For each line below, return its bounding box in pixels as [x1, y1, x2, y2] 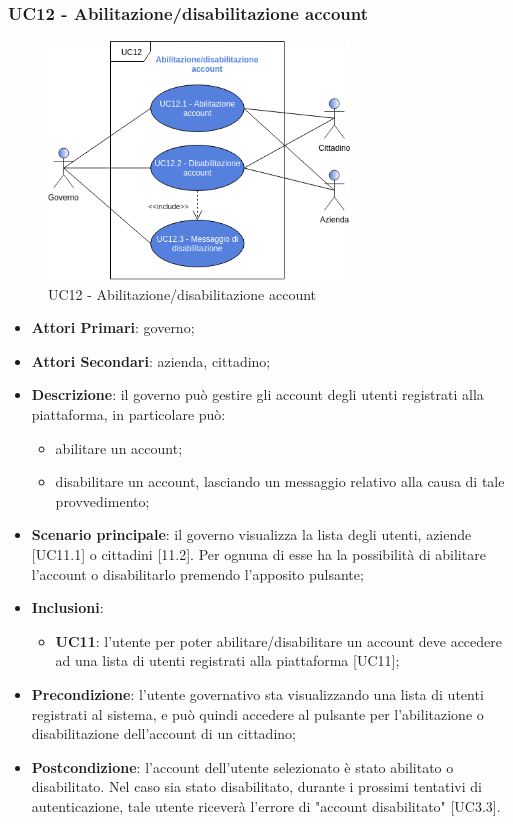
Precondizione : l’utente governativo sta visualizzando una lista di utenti [31, 683, 484, 704]
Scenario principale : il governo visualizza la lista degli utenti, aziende [31, 524, 472, 545]
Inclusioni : [31, 597, 104, 618]
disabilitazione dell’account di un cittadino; [31, 723, 296, 744]
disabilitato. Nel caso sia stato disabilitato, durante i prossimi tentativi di [31, 776, 482, 797]
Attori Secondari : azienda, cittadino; [31, 350, 271, 371]
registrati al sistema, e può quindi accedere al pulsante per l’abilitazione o [31, 703, 484, 724]
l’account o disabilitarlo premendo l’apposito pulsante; [31, 563, 364, 584]
